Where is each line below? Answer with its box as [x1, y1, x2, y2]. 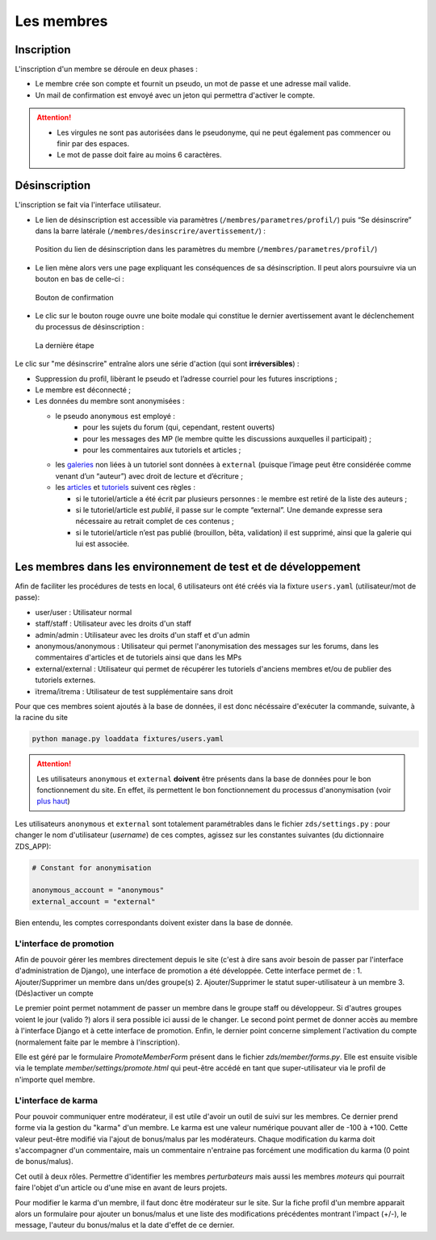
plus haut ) [36, 796, 70, 806]
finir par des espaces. [57, 139, 129, 149]
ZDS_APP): [15, 841, 52, 851]
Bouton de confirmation [35, 292, 115, 302]
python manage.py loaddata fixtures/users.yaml [31, 735, 224, 744]
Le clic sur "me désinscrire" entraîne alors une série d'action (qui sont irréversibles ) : [15, 359, 300, 369]
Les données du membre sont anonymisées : [35, 396, 185, 406]
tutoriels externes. [35, 675, 96, 685]
